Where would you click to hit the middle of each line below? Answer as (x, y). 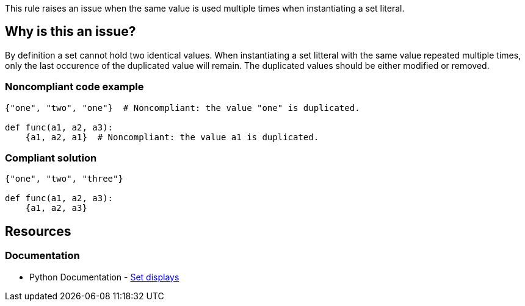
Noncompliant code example (74, 87)
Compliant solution (51, 158)
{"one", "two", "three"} (64, 179)
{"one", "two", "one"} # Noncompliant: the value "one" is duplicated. (183, 108)
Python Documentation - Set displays (104, 277)
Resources (38, 231)
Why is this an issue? (71, 32)
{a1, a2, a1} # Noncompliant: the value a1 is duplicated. (172, 137)
